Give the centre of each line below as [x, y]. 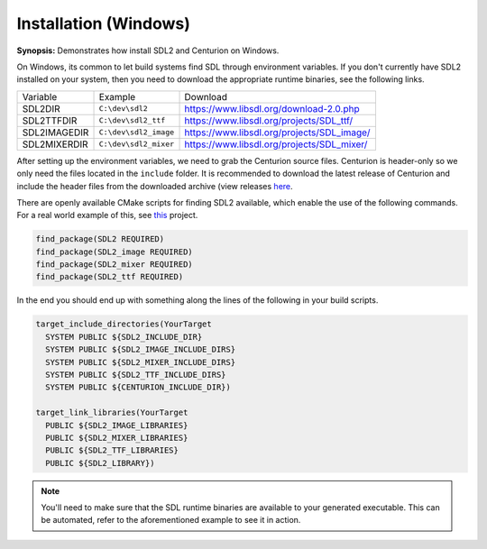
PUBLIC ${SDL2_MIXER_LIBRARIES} [117, 438]
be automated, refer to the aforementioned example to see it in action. [171, 520]
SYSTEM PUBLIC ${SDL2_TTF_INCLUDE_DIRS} [136, 375]
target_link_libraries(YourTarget [112, 413]
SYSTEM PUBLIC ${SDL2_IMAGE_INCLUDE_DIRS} [141, 350]
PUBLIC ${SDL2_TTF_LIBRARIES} [112, 450]
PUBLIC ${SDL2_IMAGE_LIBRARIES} [117, 425]
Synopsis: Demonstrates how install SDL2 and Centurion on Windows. [148, 50]
